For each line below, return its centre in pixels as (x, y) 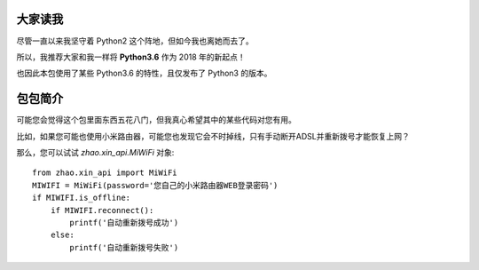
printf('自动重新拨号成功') (124, 222)
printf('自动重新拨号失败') (124, 247)
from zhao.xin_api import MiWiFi (105, 173)
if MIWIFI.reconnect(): (102, 210)
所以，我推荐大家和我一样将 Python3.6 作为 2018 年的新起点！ (131, 57)
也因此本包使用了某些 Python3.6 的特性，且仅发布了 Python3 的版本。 (144, 73)
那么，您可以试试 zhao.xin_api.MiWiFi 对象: (95, 152)
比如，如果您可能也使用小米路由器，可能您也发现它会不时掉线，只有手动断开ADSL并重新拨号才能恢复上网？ (213, 136)
